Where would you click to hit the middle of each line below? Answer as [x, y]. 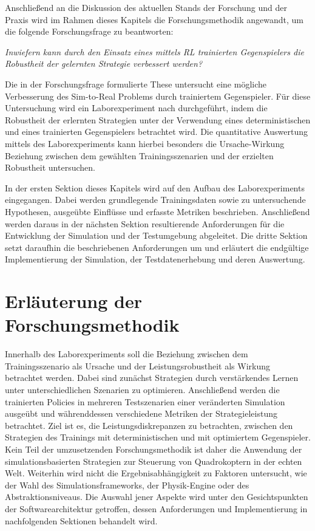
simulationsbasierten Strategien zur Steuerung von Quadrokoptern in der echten [154, 461]
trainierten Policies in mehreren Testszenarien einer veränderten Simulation [145, 401]
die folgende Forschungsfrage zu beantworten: [89, 31]
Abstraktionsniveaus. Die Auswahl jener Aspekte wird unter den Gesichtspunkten [157, 497]
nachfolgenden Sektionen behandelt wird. [81, 520]
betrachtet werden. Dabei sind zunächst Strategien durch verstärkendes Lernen [152, 378]
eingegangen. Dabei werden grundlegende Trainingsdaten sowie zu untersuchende [155, 200]
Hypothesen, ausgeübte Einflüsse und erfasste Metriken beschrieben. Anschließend [157, 211]
